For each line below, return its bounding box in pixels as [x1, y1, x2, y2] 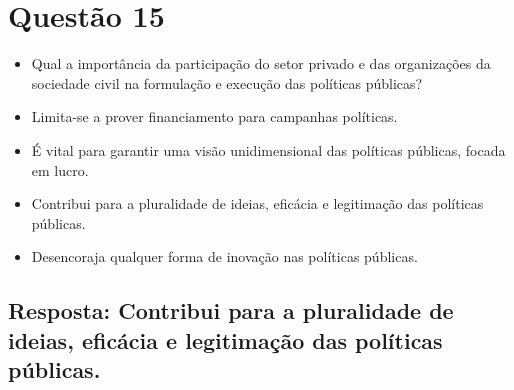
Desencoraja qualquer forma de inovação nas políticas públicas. [31, 246, 418, 267]
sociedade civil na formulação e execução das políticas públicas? [31, 72, 423, 93]
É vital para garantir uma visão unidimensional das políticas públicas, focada [31, 139, 506, 160]
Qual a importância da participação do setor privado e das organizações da [31, 53, 491, 74]
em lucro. [31, 159, 89, 180]
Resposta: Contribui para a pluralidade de [8, 295, 454, 326]
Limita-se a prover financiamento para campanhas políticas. [31, 106, 398, 127]
